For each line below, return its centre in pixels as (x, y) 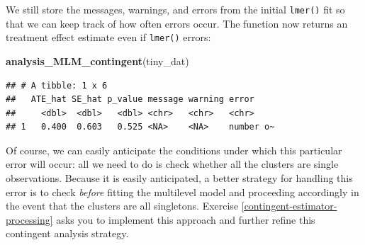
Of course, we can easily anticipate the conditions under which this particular (174, 150)
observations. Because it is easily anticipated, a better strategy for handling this (179, 178)
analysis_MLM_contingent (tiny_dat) (97, 61)
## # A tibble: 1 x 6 (57, 85)
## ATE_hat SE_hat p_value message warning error (130, 99)
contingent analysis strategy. (67, 233)
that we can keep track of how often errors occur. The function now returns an (177, 23)
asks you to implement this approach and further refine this (186, 219)
